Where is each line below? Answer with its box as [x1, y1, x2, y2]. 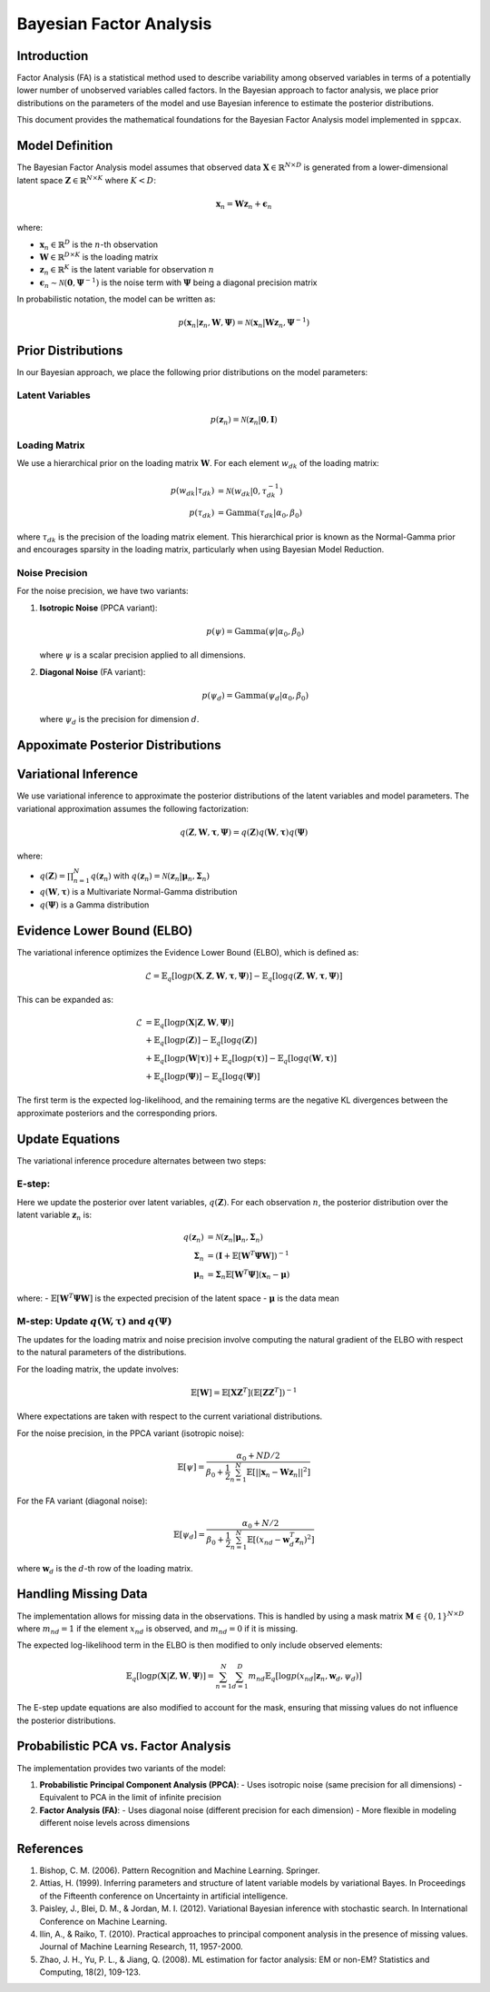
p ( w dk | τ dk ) [170, 486, 215, 499]
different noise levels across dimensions [39, 1818, 191, 1828]
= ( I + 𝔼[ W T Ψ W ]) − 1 [207, 1249, 289, 1261]
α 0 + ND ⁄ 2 [236, 1450, 280, 1462]
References [16, 1840, 83, 1857]
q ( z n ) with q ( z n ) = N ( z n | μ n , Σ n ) [90, 870, 211, 883]
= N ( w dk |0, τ [217, 486, 268, 499]
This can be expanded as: [16, 995, 113, 1006]
